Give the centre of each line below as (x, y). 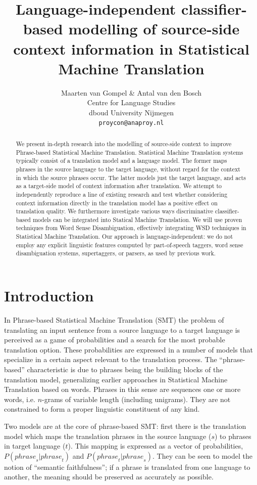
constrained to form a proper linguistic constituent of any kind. (102, 409)
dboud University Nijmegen (131, 112)
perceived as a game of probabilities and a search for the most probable (115, 340)
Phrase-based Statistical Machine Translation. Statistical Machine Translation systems (130, 152)
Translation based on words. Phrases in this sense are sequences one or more (122, 389)
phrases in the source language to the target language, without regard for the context (128, 169)
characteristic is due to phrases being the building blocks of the (125, 369)
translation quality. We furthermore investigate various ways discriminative (115, 211)
